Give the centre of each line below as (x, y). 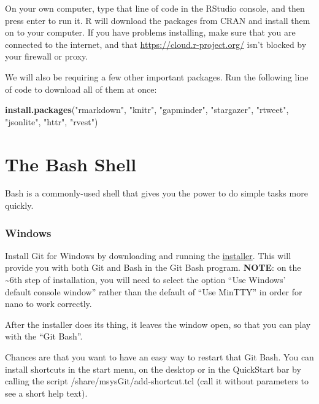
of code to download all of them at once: (81, 89)
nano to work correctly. (48, 304)
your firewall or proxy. (47, 56)
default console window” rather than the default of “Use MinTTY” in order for (154, 291)
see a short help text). (46, 393)
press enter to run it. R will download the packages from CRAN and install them (158, 20)
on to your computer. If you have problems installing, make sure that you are (150, 32)
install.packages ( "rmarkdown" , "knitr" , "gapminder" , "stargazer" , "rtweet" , (147, 110)
